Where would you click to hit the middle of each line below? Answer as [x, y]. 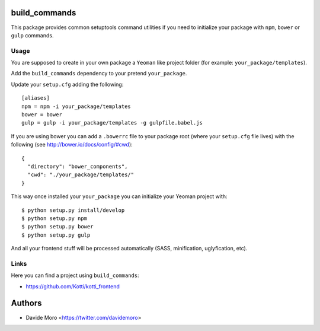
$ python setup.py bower [57, 227]
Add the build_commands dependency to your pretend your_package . [99, 74]
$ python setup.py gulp [56, 235]
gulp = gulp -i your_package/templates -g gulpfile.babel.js [112, 123]
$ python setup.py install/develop [73, 210]
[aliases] [36, 98]
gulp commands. [32, 35]
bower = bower [42, 115]
